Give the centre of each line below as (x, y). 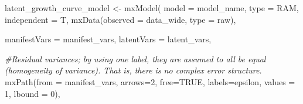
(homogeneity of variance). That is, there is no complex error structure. (133, 70)
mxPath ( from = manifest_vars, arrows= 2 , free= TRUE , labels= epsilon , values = (150, 81)
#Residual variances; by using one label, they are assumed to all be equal (135, 58)
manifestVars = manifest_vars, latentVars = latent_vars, (108, 39)
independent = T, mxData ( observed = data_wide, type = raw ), (120, 19)
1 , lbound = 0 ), (33, 93)
